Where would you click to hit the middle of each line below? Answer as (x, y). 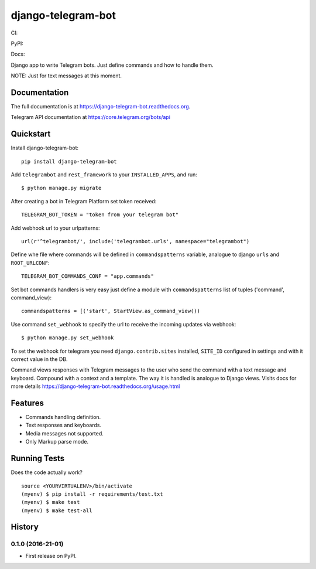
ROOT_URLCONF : (30, 263)
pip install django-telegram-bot (69, 161)
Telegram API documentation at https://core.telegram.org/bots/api (91, 117)
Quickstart (31, 134)
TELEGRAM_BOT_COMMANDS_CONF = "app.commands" (88, 276)
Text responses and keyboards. (63, 425)
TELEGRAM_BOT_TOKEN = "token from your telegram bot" (100, 215)
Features (27, 403)
